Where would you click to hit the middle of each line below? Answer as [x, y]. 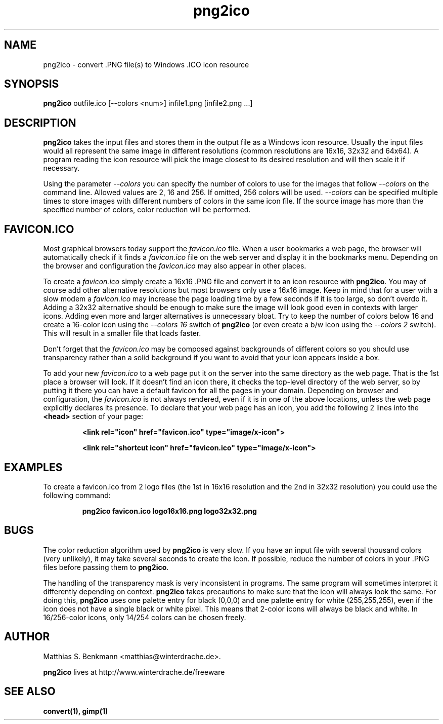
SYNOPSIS [32, 84]
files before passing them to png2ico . [106, 567]
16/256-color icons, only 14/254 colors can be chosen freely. [145, 617]
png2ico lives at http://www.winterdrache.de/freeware [134, 672]
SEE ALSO [30, 692]
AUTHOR [27, 637]
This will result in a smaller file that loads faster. [122, 333]
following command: [77, 495]
